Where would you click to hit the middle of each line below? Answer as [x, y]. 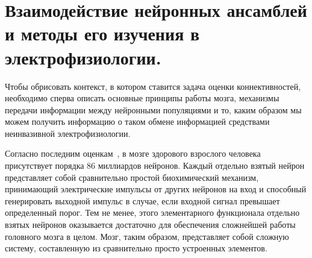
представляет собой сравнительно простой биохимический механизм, [132, 177]
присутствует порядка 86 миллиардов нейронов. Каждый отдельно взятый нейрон [155, 165]
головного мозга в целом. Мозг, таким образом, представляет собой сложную [147, 236]
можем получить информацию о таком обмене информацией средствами [137, 121]
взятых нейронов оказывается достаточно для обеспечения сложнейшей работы [150, 225]
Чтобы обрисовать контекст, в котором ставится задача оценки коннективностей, [153, 86]
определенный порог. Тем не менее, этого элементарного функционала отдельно [152, 212]
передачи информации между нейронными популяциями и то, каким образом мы [153, 109]
